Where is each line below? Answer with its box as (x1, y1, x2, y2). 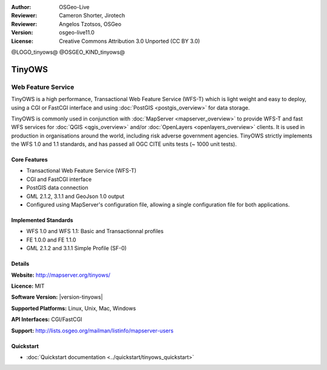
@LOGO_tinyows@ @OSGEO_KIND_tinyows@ (11, 48, 125, 56)
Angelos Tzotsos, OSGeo (59, 20, 122, 27)
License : (11, 37, 33, 45)
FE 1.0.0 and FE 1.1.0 (26, 236, 76, 243)
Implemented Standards (11, 217, 74, 224)
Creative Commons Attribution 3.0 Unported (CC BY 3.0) (59, 37, 200, 45)
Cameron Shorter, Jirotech (59, 12, 125, 19)
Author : (11, 4, 31, 10)
